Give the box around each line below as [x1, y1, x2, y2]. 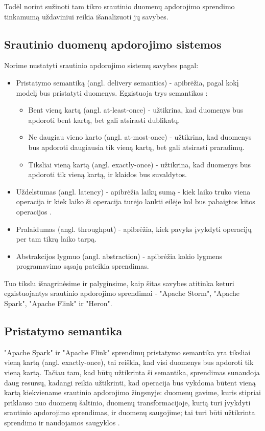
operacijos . [16, 206, 52, 217]
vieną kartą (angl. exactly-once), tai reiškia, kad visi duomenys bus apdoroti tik [4, 357, 254, 368]
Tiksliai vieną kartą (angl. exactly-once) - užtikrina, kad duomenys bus [28, 159, 251, 169]
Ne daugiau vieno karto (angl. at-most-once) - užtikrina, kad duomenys [28, 132, 252, 142]
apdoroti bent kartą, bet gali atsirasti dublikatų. [28, 114, 180, 125]
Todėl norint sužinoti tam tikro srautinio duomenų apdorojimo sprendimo [4, 1, 235, 11]
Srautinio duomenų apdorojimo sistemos [4, 36, 222, 52]
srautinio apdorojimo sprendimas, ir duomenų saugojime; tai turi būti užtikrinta [4, 407, 255, 418]
